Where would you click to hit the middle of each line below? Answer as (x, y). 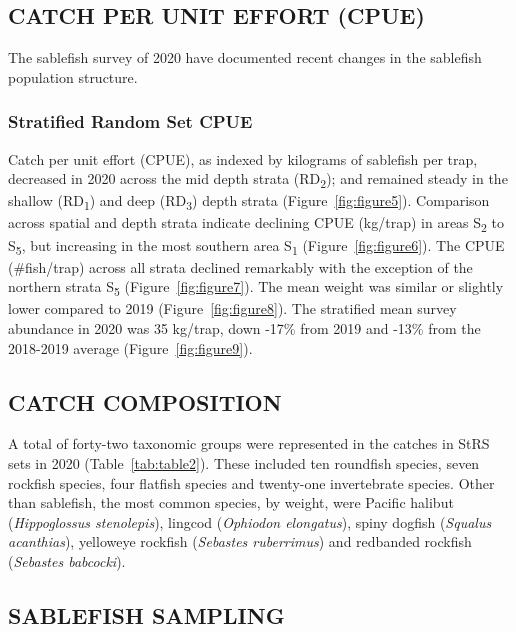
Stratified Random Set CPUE (130, 121)
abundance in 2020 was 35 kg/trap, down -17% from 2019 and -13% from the (244, 328)
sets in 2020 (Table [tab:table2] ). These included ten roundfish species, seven (244, 463)
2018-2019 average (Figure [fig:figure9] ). (130, 347)
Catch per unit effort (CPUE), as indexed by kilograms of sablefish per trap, (243, 158)
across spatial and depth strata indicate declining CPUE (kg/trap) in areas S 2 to (256, 224)
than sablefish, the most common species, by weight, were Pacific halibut (231, 502)
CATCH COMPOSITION (145, 401)
